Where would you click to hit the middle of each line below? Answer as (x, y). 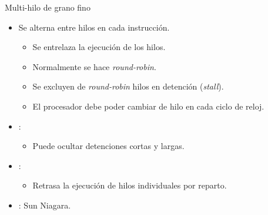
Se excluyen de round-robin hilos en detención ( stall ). (128, 86)
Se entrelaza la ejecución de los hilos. (99, 47)
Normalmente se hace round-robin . (94, 66)
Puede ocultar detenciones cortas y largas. (108, 146)
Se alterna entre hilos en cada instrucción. (94, 27)
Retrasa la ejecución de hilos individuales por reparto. (130, 185)
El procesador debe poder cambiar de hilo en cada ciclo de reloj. (148, 106)
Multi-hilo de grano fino (48, 7)
